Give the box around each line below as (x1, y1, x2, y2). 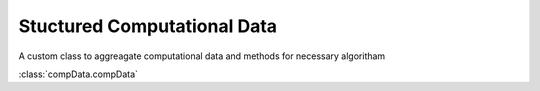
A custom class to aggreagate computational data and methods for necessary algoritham (18, 50, 386, 62)
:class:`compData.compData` (18, 68, 139, 80)
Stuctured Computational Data (18, 15, 278, 37)
